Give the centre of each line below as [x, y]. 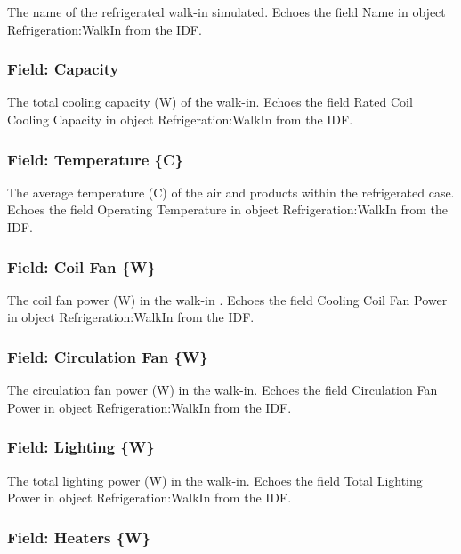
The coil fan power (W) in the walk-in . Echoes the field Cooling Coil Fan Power [227, 299]
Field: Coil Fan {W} [81, 266]
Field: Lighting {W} [81, 447]
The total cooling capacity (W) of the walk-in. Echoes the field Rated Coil [210, 102]
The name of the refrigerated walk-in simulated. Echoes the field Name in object [226, 12]
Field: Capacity [63, 69]
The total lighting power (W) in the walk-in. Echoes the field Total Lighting [215, 480]
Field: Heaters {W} [79, 537]
